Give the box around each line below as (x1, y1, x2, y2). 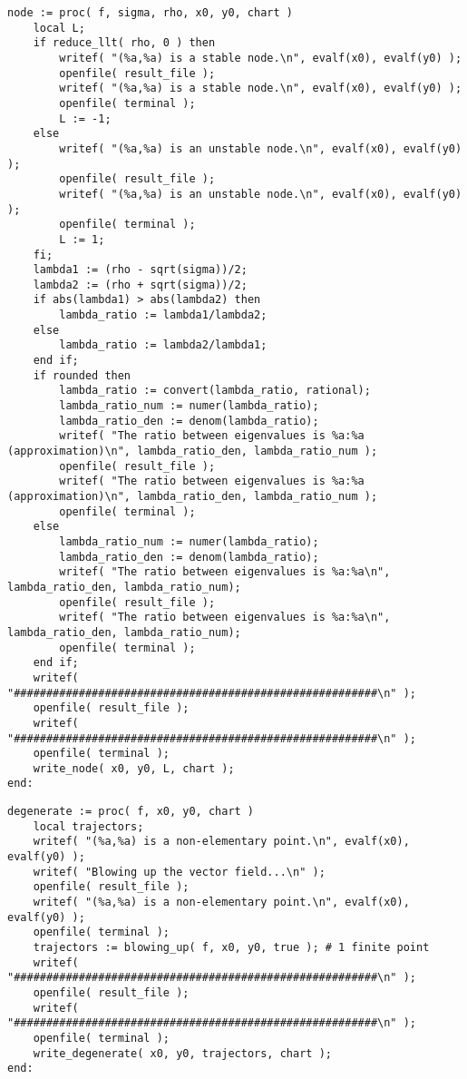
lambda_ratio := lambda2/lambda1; (59, 338, 268, 352)
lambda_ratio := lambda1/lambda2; (59, 309, 268, 322)
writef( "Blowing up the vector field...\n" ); (33, 865, 326, 878)
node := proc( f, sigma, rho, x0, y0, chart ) (7, 6, 293, 19)
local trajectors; (33, 819, 144, 833)
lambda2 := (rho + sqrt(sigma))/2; (33, 278, 248, 291)
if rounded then (33, 368, 131, 382)
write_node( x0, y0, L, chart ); (33, 761, 235, 775)
